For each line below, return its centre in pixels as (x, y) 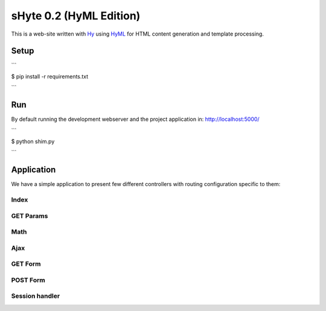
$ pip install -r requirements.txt (50, 76)
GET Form (26, 264)
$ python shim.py (33, 141)
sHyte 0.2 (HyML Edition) (76, 16)
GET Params (30, 216)
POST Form (28, 280)
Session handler (36, 296)
